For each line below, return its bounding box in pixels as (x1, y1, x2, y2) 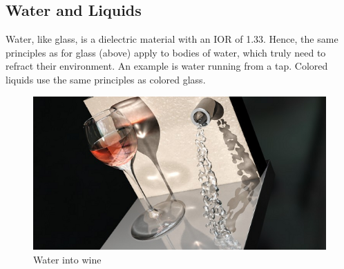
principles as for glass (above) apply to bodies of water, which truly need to (6, 45, 326, 59)
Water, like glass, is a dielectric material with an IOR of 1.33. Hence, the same (6, 32, 338, 46)
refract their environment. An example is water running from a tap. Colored (6, 59, 328, 73)
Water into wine (33, 252, 102, 266)
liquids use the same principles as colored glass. (6, 72, 206, 86)
